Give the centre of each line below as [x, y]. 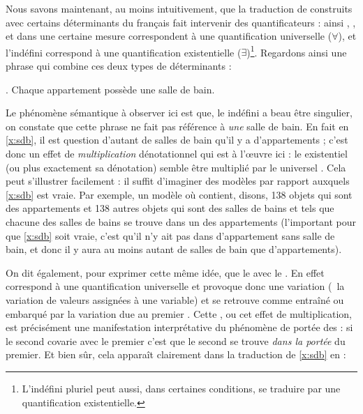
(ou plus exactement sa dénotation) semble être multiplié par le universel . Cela [176, 167]
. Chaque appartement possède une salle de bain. [110, 89]
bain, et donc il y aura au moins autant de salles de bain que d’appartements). [174, 249]
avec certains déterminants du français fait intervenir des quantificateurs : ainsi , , [181, 22]
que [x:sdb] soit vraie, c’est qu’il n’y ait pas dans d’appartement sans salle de [170, 235]
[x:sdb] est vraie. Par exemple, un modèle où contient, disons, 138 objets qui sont [179, 194]
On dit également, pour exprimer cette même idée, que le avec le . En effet [165, 272]
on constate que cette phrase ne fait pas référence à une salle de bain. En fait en [177, 126]
